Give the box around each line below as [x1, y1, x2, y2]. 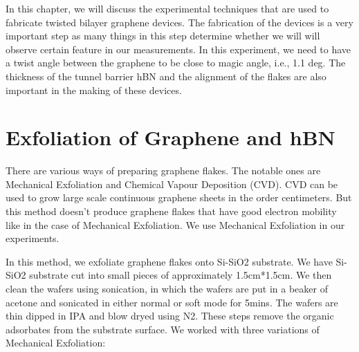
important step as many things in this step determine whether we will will [6, 28, 320, 43]
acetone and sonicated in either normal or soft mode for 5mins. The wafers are [6, 295, 338, 309]
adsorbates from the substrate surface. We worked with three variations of [6, 322, 320, 336]
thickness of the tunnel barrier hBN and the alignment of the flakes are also [6, 68, 326, 83]
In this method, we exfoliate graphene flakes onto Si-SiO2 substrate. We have [6, 254, 333, 268]
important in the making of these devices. [6, 82, 182, 97]
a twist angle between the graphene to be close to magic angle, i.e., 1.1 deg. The [6, 55, 346, 70]
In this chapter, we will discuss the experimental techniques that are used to [6, 1, 329, 15]
